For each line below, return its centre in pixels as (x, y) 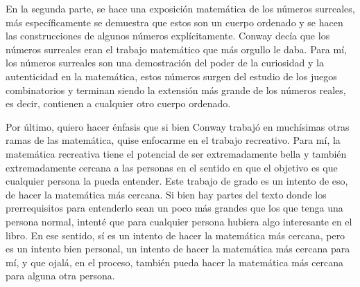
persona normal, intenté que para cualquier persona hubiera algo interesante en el (179, 221)
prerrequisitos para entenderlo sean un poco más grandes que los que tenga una (174, 208)
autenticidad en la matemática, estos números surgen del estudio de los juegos (171, 76)
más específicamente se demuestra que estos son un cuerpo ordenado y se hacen (174, 22)
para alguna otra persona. (60, 276)
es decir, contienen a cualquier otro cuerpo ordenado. (118, 103)
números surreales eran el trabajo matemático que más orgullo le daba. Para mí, (176, 49)
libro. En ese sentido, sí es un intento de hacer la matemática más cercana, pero (175, 235)
